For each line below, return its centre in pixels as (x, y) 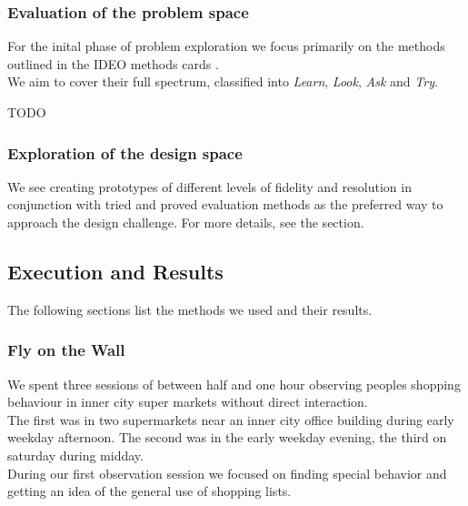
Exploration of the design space (125, 152)
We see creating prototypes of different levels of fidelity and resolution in (209, 186)
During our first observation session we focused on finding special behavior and (227, 473)
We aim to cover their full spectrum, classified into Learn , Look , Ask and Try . (223, 81)
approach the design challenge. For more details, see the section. (186, 222)
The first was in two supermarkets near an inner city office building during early (231, 419)
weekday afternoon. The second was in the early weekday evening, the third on (227, 437)
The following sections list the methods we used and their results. (190, 309)
